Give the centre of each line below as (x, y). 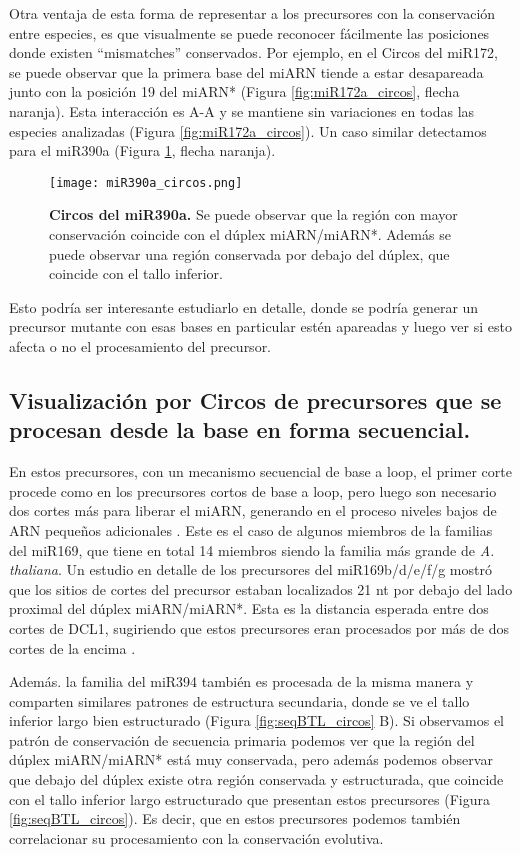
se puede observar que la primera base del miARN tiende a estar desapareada (246, 71)
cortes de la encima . (72, 647)
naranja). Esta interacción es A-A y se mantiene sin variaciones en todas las (242, 110)
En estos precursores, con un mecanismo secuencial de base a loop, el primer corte (260, 471)
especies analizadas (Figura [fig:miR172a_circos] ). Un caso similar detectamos (248, 130)
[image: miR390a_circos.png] (146, 182)
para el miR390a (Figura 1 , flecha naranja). (142, 150)
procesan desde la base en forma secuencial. (240, 429)
